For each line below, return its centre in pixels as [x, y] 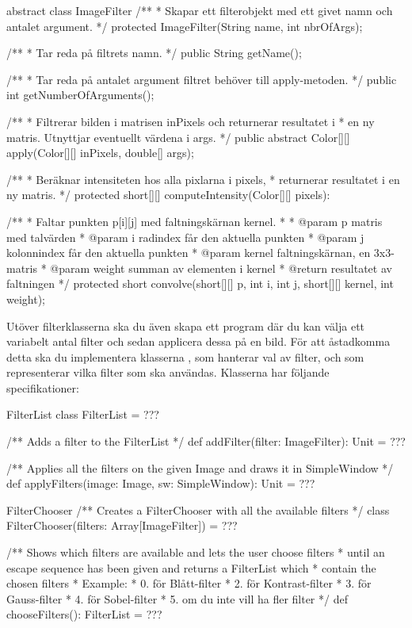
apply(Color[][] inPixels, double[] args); [100, 153]
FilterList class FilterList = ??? [83, 414]
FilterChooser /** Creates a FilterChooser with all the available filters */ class [198, 509]
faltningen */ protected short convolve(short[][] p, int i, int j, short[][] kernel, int [200, 283]
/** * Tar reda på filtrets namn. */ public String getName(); [154, 53]
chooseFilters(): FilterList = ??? [84, 614]
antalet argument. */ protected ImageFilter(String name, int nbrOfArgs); [185, 26]
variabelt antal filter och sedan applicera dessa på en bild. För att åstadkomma [198, 341]
